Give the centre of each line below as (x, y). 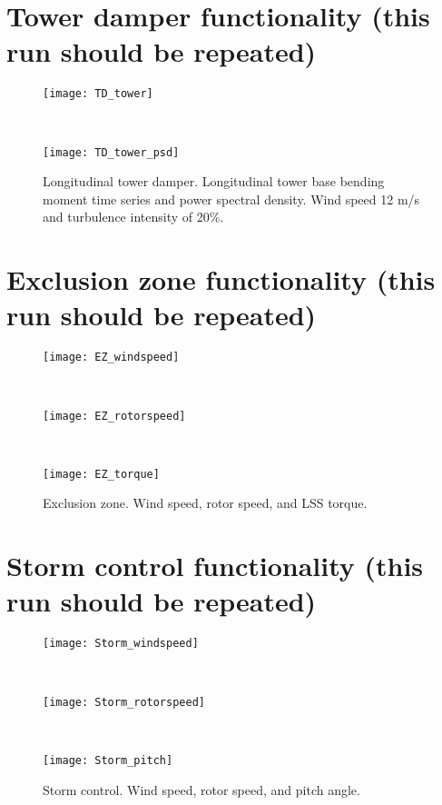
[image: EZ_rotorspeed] (114, 416)
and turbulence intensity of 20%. (133, 217)
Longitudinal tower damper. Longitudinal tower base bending (214, 181)
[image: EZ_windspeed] (111, 358)
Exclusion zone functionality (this (221, 279)
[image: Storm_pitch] (108, 760)
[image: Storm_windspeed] (121, 644)
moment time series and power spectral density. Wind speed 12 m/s (231, 199)
